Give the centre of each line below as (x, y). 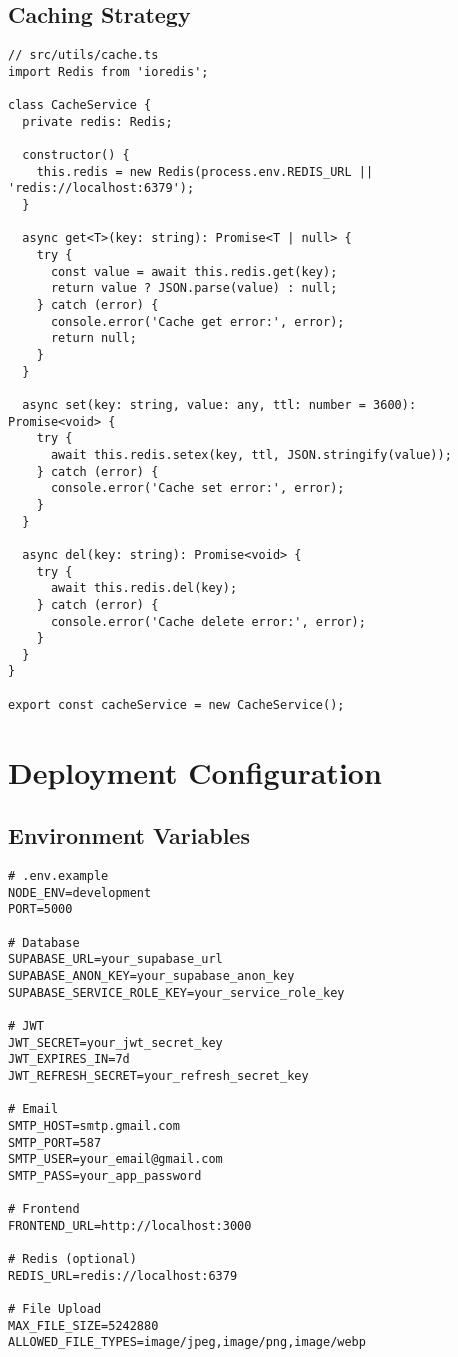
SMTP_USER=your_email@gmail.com (115, 1159)
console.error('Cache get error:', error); (197, 321)
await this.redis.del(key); (144, 588)
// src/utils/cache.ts (83, 55)
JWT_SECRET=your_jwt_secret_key (115, 1042)
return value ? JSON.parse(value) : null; (194, 288)
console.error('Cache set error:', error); (197, 488)
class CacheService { (80, 105)
